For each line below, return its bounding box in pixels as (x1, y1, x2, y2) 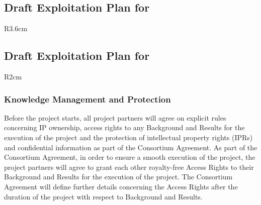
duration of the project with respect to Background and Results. (4, 191, 203, 201)
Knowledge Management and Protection (4, 92, 171, 105)
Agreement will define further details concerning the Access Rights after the (4, 181, 238, 191)
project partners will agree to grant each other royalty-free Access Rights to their (4, 161, 254, 172)
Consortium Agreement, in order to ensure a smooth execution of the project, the (4, 152, 255, 162)
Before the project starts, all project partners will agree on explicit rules (4, 112, 226, 123)
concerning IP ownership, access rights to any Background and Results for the (4, 122, 245, 133)
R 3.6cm (4, 23, 28, 34)
